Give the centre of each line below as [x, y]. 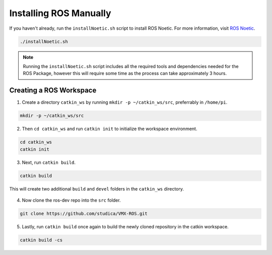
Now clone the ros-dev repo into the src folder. [71, 200]
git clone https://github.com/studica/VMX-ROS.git [84, 213]
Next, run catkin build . [49, 162]
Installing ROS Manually [60, 13]
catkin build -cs [41, 240]
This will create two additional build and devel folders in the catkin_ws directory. [96, 188]
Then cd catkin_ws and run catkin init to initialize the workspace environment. [110, 129]
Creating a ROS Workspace [53, 90]
